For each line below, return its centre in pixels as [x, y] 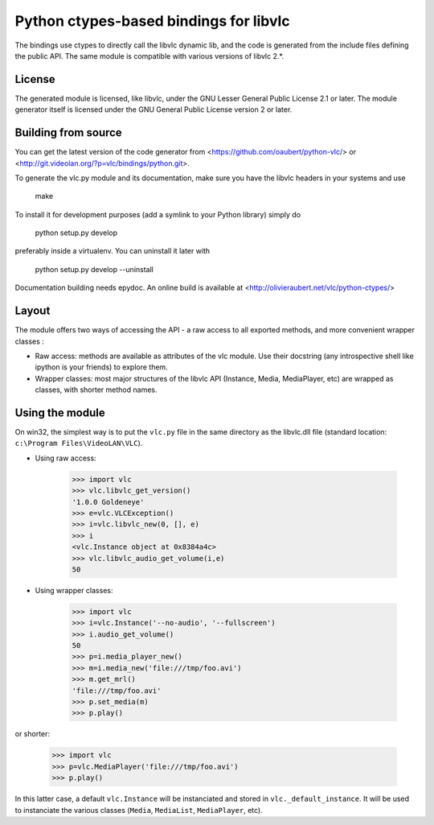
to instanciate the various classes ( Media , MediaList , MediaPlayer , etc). [139, 810]
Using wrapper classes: [74, 590]
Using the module [60, 412]
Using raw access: [66, 458]
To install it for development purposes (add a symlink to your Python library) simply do [158, 214]
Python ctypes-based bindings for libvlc [152, 21]
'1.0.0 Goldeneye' [108, 502]
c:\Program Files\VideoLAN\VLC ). [79, 443]
